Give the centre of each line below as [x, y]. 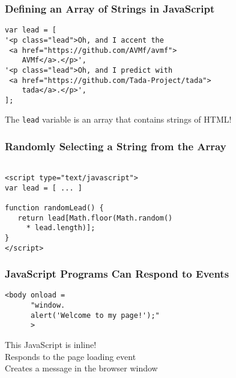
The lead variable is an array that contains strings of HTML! [118, 119]
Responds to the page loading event [71, 356]
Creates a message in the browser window [81, 368]
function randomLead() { [54, 208]
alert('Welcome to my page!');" [95, 315]
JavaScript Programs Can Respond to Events [117, 274]
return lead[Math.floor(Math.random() [95, 218]
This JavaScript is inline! [51, 345]
